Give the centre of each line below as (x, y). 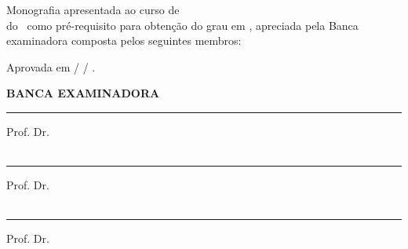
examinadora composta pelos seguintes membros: (124, 40)
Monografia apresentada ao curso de (93, 9)
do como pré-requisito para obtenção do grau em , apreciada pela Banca (182, 25)
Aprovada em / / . (51, 66)
